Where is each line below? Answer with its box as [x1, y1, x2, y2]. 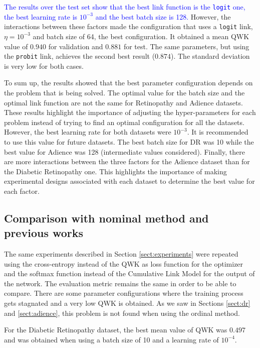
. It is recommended [187, 127, 248, 137]
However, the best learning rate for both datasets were [4, 127, 171, 137]
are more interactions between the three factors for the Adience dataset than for [4, 156, 250, 167]
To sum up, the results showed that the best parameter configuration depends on [4, 77, 253, 88]
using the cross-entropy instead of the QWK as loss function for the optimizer [4, 258, 243, 269]
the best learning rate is [4, 11, 78, 22]
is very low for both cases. [4, 60, 84, 71]
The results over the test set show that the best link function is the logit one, [4, 2, 245, 12]
